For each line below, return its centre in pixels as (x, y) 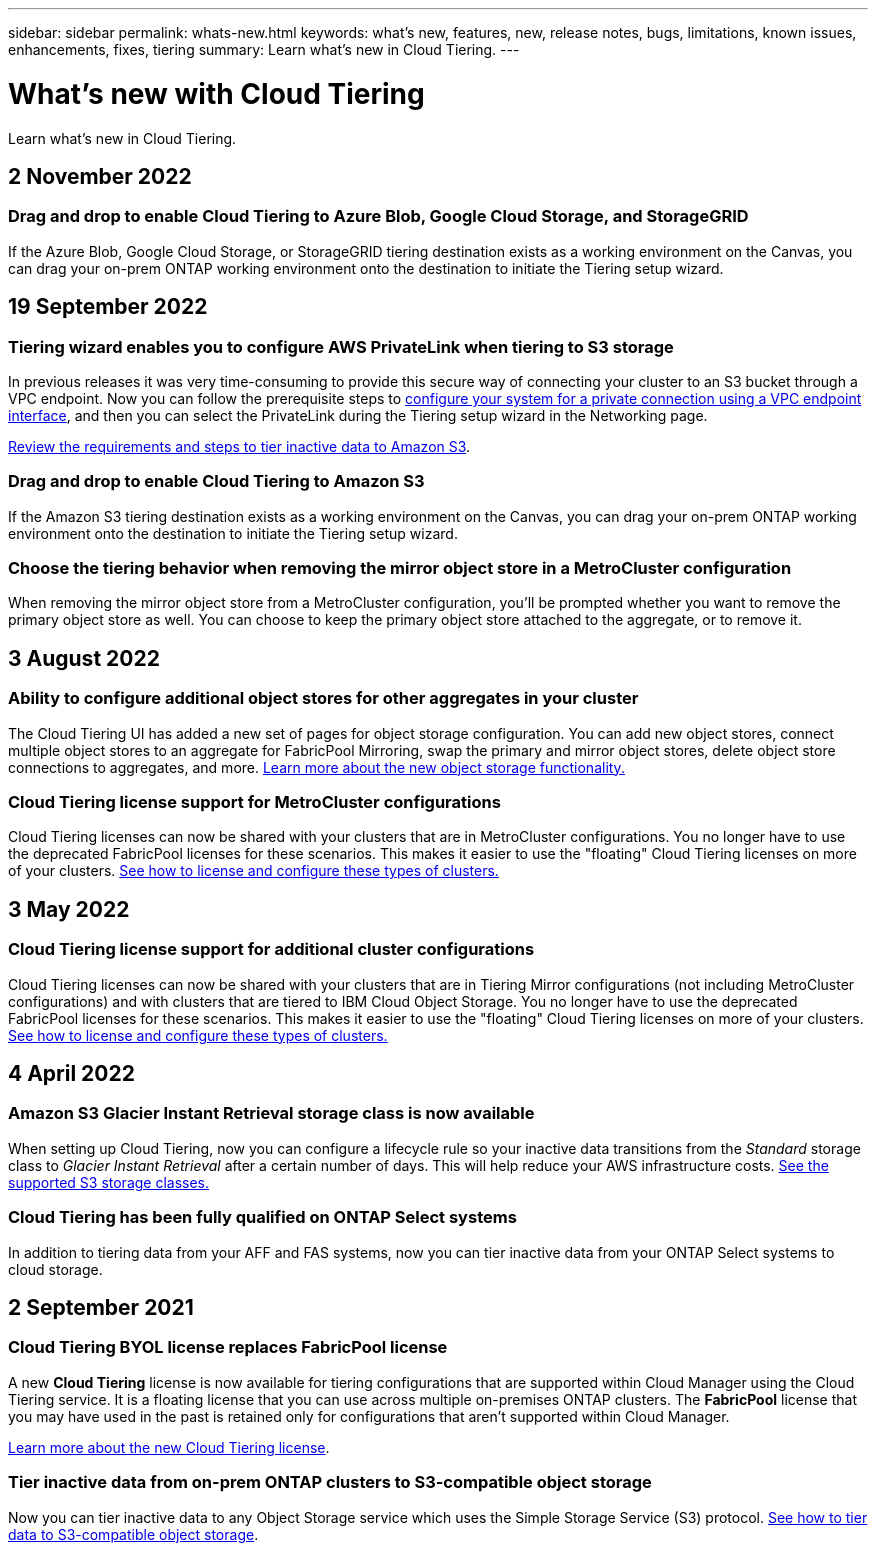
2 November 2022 (100, 176)
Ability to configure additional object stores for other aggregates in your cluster (323, 698)
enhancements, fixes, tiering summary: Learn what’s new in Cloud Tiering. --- (264, 49)
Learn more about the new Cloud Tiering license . (169, 1447)
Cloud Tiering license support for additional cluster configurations (271, 949)
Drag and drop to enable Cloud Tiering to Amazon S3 (216, 481)
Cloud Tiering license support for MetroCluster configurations (254, 802)
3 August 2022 (84, 658)
